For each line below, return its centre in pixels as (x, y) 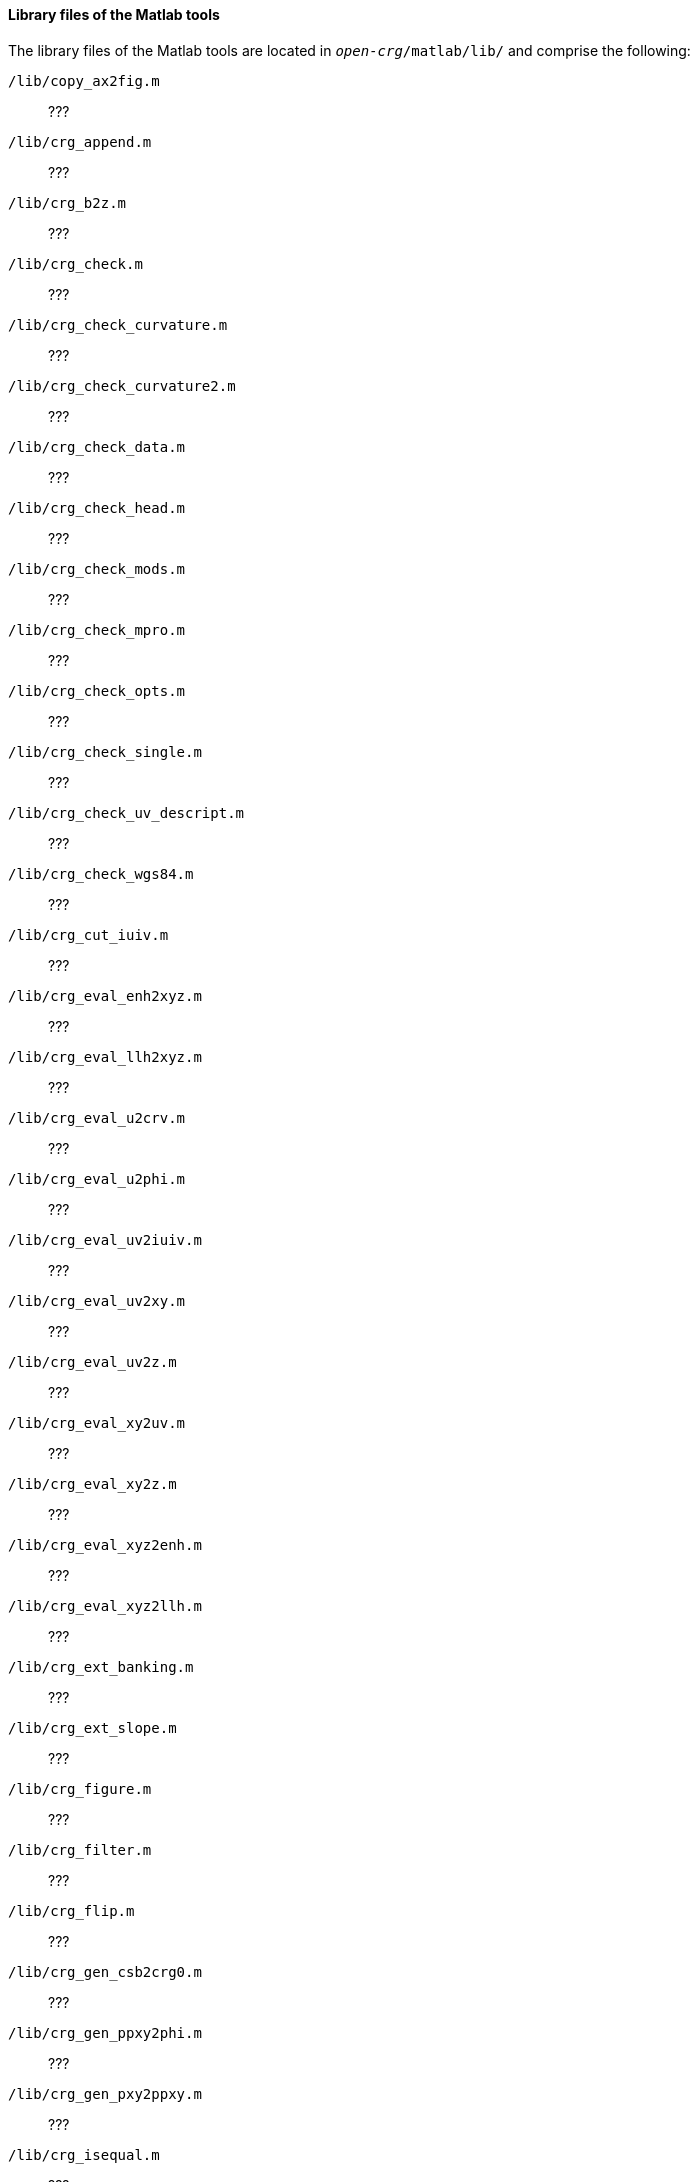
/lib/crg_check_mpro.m (97, 629)
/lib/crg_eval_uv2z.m (92, 1361)
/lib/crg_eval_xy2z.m (92, 1483)
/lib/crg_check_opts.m (97, 690)
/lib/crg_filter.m (80, 1849)
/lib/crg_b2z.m (67, 202)
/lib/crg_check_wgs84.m (101, 873)
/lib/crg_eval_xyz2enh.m (105, 1544)
